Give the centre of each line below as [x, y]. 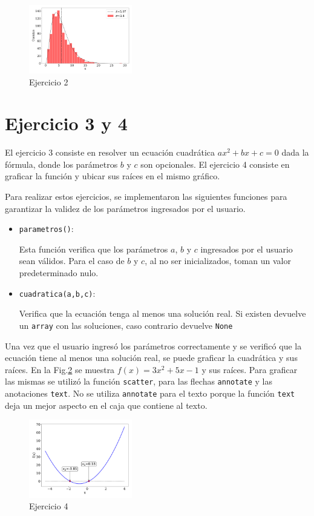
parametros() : [46, 229]
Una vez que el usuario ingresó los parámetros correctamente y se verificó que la [153, 346]
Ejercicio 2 [49, 81]
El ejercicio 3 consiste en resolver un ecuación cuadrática [110, 152]
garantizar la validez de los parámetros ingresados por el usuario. [125, 208]
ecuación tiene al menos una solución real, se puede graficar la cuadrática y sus [151, 358]
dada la [295, 152]
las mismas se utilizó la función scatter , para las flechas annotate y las [139, 381]
